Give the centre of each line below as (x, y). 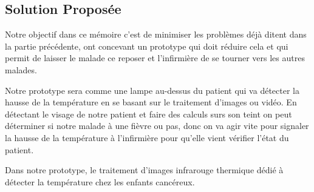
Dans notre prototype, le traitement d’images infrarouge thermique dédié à (144, 170)
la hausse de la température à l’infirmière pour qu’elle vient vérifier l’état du (147, 137)
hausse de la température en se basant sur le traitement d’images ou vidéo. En (151, 102)
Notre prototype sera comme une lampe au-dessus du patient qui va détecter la (152, 90)
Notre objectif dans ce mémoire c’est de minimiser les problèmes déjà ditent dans (156, 34)
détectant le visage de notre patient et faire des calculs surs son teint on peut (148, 114)
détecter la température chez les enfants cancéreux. (100, 181)
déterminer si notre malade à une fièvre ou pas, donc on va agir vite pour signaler (157, 126)
